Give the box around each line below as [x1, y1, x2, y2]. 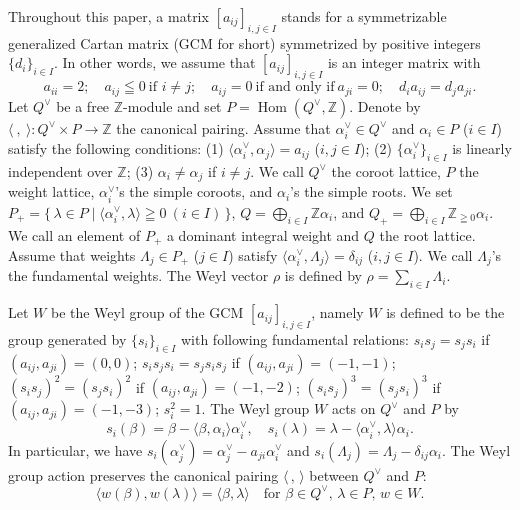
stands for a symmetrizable [281, 6, 447, 26]
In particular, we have [8, 439, 143, 460]
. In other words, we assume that [54, 52, 256, 73]
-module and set [123, 95, 222, 116]
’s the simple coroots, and [115, 181, 273, 202]
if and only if [255, 80, 335, 95]
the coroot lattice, [331, 160, 441, 181]
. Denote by [349, 95, 421, 116]
